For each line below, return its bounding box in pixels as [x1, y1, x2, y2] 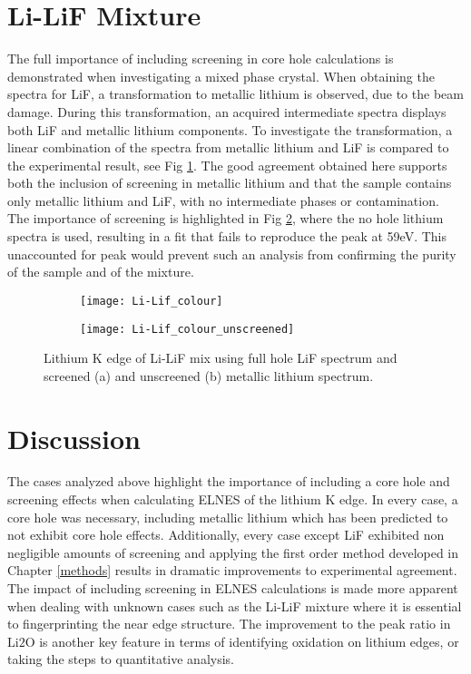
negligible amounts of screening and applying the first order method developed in [7, 542, 459, 562]
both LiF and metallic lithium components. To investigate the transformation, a [7, 120, 453, 139]
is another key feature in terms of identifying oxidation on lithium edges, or [39, 631, 459, 650]
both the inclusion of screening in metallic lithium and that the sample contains [7, 173, 452, 192]
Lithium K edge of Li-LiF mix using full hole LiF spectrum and [44, 348, 397, 367]
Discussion [7, 419, 141, 456]
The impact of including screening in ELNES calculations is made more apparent [7, 579, 458, 598]
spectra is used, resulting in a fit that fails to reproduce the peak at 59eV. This [7, 227, 447, 246]
